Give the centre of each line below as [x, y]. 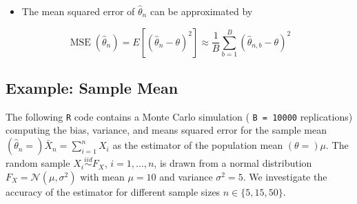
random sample [38, 163]
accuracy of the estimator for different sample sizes [113, 191]
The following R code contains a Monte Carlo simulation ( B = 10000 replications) [179, 116]
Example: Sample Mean [92, 87]
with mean [102, 176]
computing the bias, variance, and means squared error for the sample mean [166, 130]
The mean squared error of [78, 11]
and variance [186, 176]
